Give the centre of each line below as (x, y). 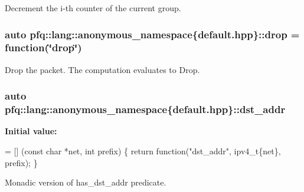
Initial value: (31, 131)
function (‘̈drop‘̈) (43, 47)
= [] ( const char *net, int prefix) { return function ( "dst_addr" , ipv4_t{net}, (143, 151)
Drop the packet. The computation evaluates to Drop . (102, 69)
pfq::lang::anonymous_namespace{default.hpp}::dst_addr (145, 109)
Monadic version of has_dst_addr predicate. (86, 182)
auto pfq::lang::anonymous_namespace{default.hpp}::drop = (152, 34)
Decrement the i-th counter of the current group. (93, 8)
